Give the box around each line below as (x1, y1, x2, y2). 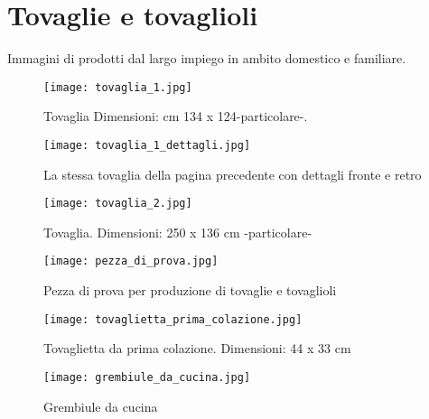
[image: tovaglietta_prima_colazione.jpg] (43, 312, 303, 326)
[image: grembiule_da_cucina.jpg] (43, 370, 251, 384)
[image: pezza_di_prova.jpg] (43, 255, 219, 268)
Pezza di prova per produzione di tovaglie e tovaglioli (43, 281, 337, 300)
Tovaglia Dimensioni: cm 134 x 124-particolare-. (43, 107, 308, 126)
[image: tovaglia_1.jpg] (43, 80, 192, 94)
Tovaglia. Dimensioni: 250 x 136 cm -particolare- (43, 222, 312, 241)
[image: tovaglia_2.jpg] (43, 197, 192, 210)
